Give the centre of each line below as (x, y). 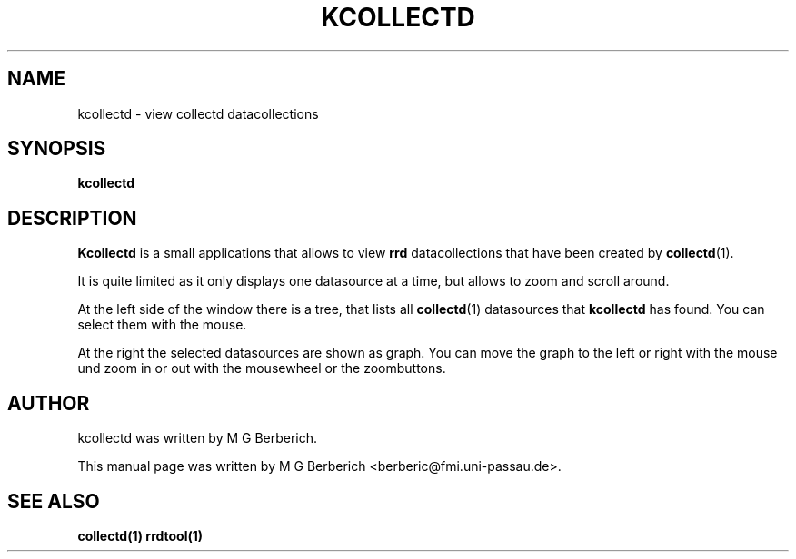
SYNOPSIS (57, 149)
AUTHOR (49, 403)
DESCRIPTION (72, 218)
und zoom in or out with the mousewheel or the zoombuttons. (262, 368)
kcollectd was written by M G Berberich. (198, 438)
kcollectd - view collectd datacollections (198, 113)
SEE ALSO (54, 501)
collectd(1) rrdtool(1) (140, 535)
